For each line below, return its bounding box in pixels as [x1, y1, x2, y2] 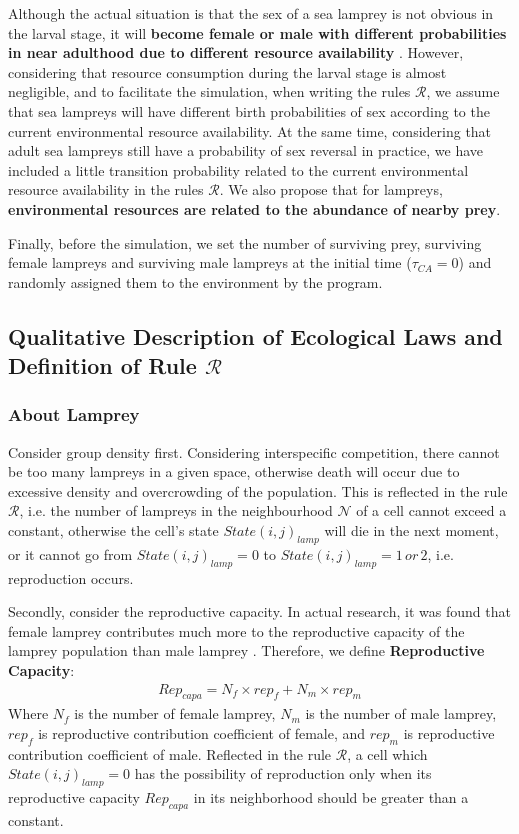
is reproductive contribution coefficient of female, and [38, 723, 366, 744]
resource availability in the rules [8, 179, 204, 200]
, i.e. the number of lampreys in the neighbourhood [19, 500, 333, 521]
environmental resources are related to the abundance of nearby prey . [8, 198, 501, 219]
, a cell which [347, 743, 428, 764]
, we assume [426, 81, 500, 102]
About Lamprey [8, 402, 140, 427]
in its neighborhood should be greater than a [193, 787, 469, 808]
